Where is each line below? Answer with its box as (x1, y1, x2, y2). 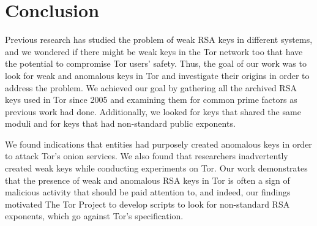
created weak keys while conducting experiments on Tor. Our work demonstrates (5, 162, 308, 175)
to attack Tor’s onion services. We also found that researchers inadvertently (5, 149, 288, 162)
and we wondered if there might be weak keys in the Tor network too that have (5, 45, 303, 58)
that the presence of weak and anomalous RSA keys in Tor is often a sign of (5, 173, 290, 186)
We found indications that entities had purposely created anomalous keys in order (5, 137, 312, 150)
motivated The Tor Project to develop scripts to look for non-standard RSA (5, 197, 290, 210)
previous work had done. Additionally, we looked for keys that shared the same (5, 105, 301, 118)
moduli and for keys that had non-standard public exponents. (5, 117, 236, 130)
